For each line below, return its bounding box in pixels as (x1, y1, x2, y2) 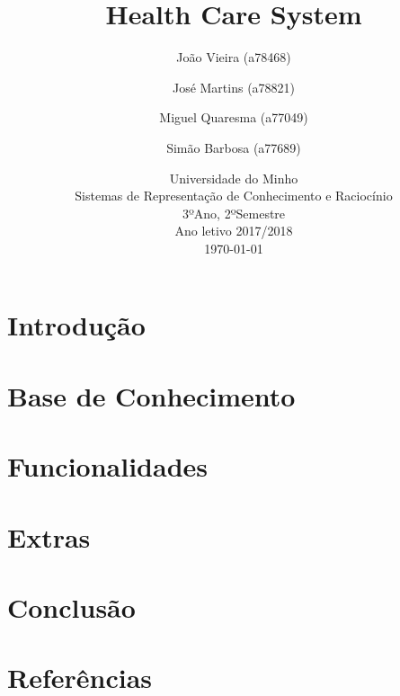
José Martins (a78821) (172, 77, 296, 96)
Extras (7, 518, 91, 555)
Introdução (7, 307, 146, 344)
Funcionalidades (7, 448, 209, 485)
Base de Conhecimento (7, 377, 296, 414)
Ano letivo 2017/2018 (174, 221, 293, 240)
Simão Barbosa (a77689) (166, 138, 301, 156)
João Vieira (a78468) (176, 48, 291, 67)
